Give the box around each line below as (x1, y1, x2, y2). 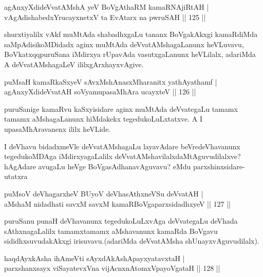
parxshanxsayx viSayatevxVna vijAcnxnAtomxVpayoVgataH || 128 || (4, 263, 220, 273)
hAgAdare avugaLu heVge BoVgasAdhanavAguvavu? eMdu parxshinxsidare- (4, 161, 245, 171)
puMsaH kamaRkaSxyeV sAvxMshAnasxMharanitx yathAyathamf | (4, 76, 217, 87)
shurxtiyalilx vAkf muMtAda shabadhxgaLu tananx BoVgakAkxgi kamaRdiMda (4, 29, 258, 39)
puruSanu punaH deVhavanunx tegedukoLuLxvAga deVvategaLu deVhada (4, 215, 238, 226)
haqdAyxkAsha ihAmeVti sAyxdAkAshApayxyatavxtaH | (4, 252, 185, 263)
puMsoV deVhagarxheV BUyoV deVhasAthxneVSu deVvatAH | (4, 188, 203, 199)
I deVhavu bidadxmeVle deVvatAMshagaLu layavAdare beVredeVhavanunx (4, 141, 240, 151)
